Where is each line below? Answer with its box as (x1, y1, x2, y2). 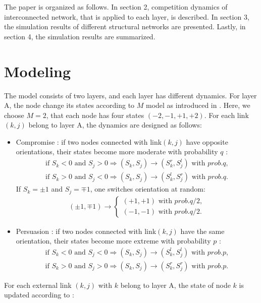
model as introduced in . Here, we (146, 100, 250, 110)
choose (4, 109, 24, 120)
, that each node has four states (46, 109, 144, 120)
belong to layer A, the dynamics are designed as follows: (28, 119, 202, 130)
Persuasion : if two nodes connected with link (16, 225, 156, 236)
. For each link (204, 109, 249, 120)
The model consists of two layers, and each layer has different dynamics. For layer (4, 90, 257, 100)
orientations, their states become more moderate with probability (16, 146, 218, 157)
